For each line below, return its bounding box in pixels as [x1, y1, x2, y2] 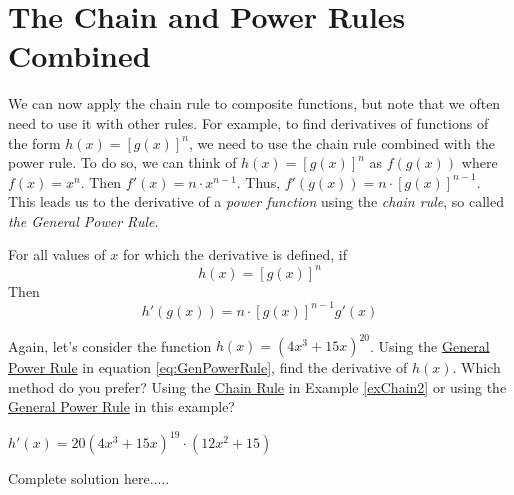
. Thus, [236, 171, 281, 192]
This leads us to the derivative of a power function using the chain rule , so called [8, 191, 504, 212]
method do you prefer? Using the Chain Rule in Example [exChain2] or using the [8, 376, 507, 397]
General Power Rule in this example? [8, 396, 235, 417]
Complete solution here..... [8, 468, 170, 489]
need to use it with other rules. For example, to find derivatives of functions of [8, 112, 489, 133]
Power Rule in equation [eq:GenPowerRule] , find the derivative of [8, 357, 408, 378]
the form [8, 132, 61, 153]
